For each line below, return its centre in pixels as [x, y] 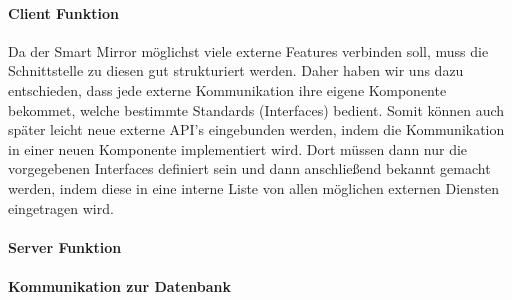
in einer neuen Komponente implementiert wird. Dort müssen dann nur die [238, 148]
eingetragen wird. [61, 207]
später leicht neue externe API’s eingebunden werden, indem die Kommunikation [256, 129]
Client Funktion [63, 12]
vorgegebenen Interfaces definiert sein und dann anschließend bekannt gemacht [249, 168]
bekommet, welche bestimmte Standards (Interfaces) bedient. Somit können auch [256, 109]
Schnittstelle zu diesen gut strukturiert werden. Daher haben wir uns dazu [236, 70]
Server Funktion [65, 246]
